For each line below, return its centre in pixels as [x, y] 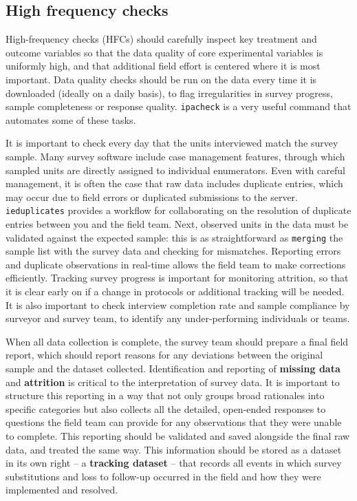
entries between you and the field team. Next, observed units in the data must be [177, 224]
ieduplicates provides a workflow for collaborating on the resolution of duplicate [178, 210]
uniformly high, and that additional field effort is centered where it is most [163, 66]
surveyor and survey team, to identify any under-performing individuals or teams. [178, 318]
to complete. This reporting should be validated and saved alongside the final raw [178, 436]
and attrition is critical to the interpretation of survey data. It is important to [173, 382]
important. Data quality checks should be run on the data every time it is [161, 79]
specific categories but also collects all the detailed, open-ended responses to [166, 408]
